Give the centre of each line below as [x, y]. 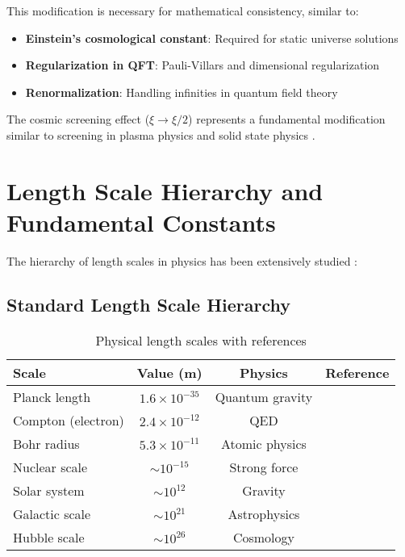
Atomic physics [263, 443]
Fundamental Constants [141, 222]
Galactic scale [52, 513]
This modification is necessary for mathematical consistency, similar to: [183, 10]
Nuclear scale [50, 467]
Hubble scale [49, 537]
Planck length [52, 396]
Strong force [264, 467]
